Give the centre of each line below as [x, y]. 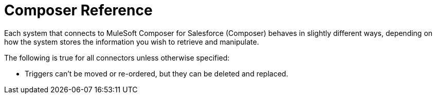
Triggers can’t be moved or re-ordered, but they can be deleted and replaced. [157, 73]
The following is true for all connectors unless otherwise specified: [117, 57]
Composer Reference [78, 10]
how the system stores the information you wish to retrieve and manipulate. [132, 42]
